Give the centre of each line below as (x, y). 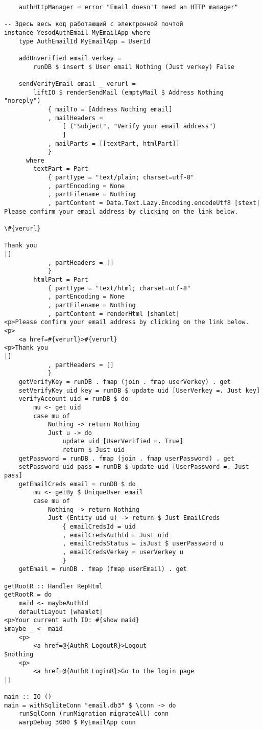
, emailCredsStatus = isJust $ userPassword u (143, 544)
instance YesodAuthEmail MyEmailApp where (77, 32)
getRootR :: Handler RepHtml (54, 586)
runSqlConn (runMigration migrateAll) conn (94, 714)
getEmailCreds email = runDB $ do (77, 484)
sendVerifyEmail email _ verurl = (77, 84)
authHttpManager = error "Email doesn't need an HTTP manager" (128, 7)
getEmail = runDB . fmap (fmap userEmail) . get (103, 569)
